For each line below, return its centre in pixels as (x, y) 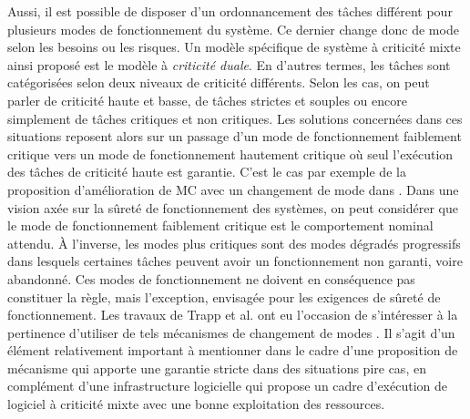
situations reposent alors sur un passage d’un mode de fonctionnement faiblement (235, 136)
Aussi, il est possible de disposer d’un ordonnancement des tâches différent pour (230, 11)
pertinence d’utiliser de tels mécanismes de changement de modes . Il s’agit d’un (231, 332)
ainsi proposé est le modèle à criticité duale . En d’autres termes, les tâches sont (229, 64)
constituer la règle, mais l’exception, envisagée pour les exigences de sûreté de (224, 296)
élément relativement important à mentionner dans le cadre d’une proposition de (233, 350)
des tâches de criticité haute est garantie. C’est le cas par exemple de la (207, 172)
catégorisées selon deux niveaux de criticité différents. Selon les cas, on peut (219, 82)
